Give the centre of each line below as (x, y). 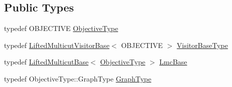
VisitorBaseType (202, 45)
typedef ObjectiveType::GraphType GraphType (78, 78)
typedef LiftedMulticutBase (46, 62)
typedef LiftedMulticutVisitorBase (57, 45)
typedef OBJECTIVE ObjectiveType (61, 28)
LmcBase (173, 62)
